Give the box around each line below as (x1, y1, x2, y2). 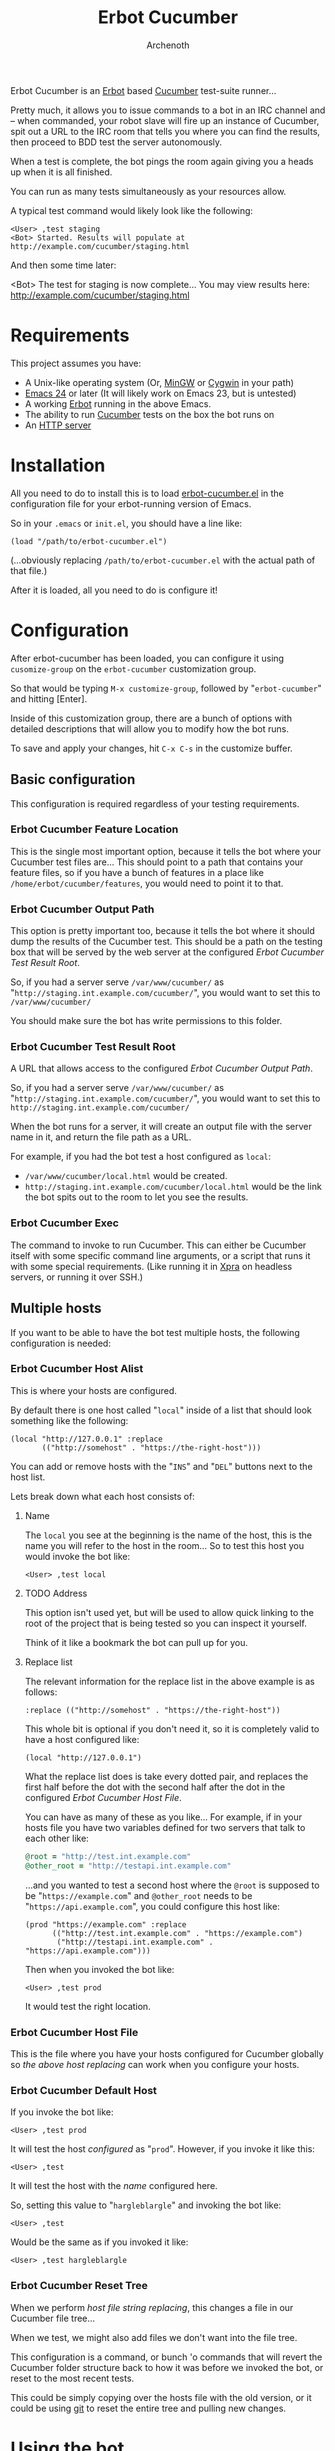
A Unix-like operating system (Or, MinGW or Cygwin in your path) (24, 376, 295, 388)
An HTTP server (24, 419, 92, 431)
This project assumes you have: (10, 357, 142, 369)
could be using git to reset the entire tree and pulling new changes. (10, 2402, 287, 2414)
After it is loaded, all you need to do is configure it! (10, 584, 218, 596)
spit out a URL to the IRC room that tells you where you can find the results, (10, 125, 321, 137)
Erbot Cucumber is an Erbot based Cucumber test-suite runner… (10, 84, 277, 96)
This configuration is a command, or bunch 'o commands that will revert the (10, 2351, 323, 2363)
